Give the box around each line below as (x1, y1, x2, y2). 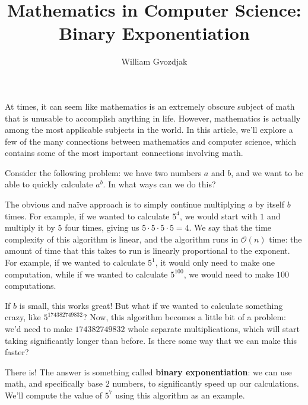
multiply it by (5, 221, 55, 234)
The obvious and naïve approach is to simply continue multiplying (5, 198, 246, 211)
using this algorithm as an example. (115, 388, 245, 401)
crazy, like (5, 311, 41, 323)
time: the (269, 232, 302, 245)
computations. (5, 279, 56, 292)
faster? (5, 346, 29, 358)
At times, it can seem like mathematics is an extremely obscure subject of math (5, 100, 295, 112)
